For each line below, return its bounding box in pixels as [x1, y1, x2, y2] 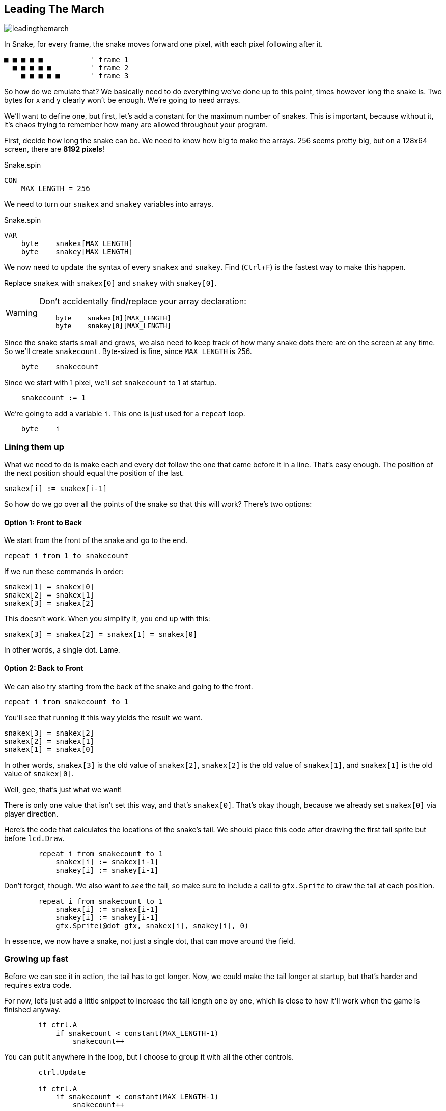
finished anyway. [4, 1005, 61, 1014]
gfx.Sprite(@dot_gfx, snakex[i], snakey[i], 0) [55, 921, 249, 930]
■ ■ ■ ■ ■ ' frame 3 [21, 72, 129, 80]
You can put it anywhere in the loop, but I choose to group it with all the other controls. [4, 1052, 294, 1062]
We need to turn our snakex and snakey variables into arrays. [4, 200, 213, 209]
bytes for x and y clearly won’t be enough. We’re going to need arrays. [4, 96, 240, 105]
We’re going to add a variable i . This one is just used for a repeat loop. [4, 409, 245, 418]
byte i [21, 425, 60, 433]
